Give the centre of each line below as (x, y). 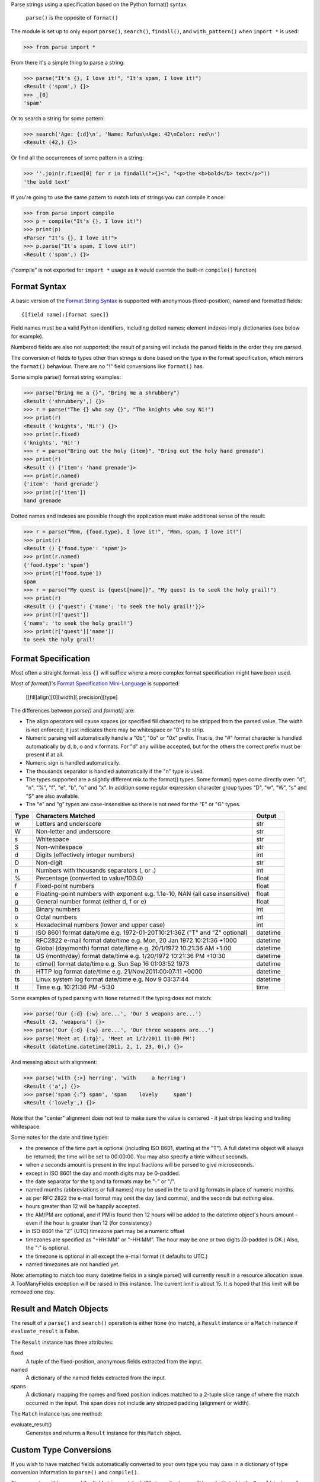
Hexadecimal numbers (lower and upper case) (100, 925)
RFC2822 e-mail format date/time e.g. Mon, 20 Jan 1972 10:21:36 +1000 (136, 940)
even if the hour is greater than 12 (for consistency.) (89, 1223)
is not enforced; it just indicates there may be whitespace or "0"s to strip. (115, 730)
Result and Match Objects (60, 1309)
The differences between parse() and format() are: (73, 710)
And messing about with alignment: (54, 1062)
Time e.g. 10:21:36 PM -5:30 (75, 987)
